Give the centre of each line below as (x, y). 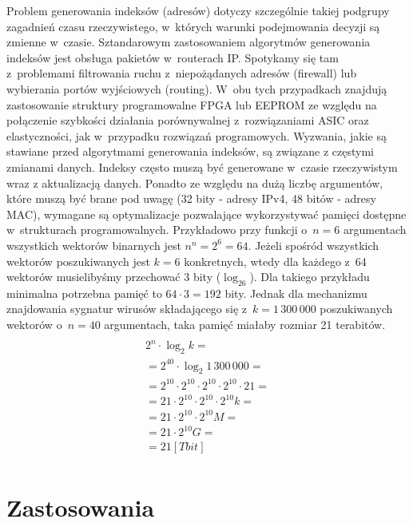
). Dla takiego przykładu (310, 277)
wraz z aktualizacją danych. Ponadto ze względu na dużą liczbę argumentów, (195, 182)
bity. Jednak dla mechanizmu (296, 293)
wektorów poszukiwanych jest (78, 261)
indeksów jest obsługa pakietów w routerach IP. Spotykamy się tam (173, 57)
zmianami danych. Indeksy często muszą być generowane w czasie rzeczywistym (202, 166)
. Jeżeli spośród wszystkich (314, 245)
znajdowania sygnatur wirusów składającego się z (127, 309)
